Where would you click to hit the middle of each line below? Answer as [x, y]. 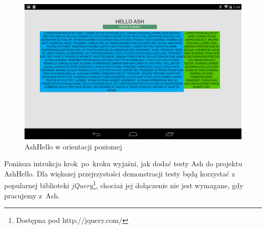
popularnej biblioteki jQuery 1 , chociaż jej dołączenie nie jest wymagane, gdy [124, 185]
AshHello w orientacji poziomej [73, 146]
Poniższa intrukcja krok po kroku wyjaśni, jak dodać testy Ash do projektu [123, 163]
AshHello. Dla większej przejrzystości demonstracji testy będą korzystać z [120, 173]
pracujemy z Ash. [32, 195]
